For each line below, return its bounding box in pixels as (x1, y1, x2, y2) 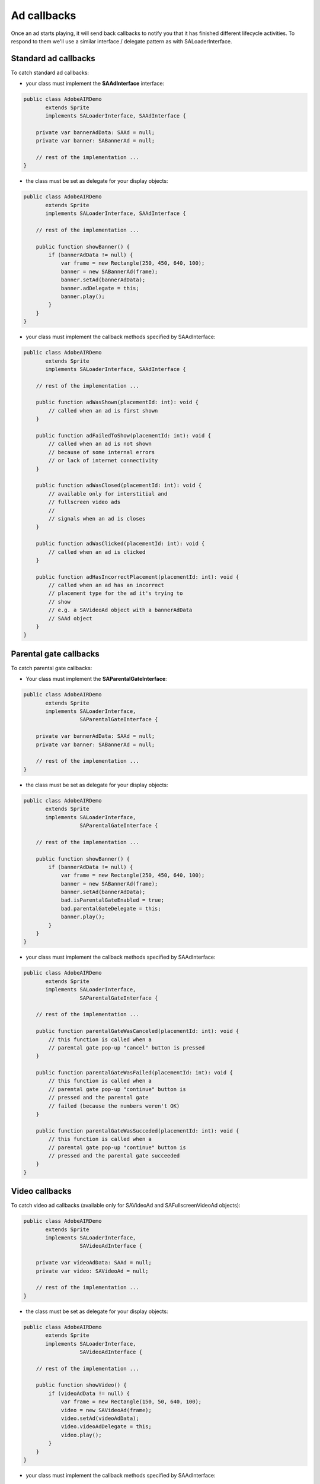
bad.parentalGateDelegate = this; (60, 905, 161, 912)
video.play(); (60, 1431, 102, 1438)
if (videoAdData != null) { (48, 1390, 130, 1397)
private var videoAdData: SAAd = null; (36, 1259, 152, 1266)
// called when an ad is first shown (48, 407, 158, 414)
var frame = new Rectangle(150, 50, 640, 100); (60, 1399, 202, 1405)
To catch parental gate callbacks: (11, 664, 92, 671)
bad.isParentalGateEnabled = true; (60, 897, 164, 903)
